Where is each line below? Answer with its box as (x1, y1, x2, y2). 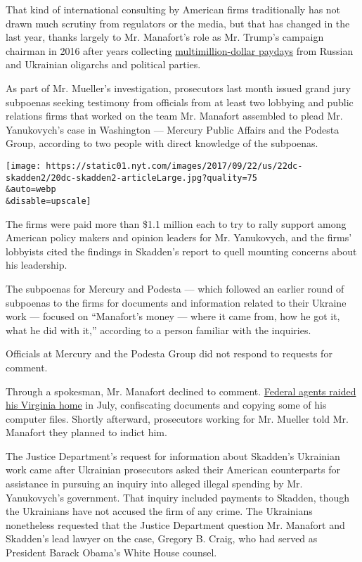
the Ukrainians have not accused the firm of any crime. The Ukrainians (6, 504, 313, 518)
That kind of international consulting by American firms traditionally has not (6, 2, 341, 16)
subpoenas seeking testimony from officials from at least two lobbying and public (6, 94, 354, 109)
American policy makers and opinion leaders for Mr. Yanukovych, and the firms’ (6, 230, 352, 245)
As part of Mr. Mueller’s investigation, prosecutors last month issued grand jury (6, 80, 351, 95)
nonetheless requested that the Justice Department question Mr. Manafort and (6, 517, 345, 532)
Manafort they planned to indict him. (6, 425, 167, 440)
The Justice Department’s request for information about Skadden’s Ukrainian (6, 448, 340, 463)
